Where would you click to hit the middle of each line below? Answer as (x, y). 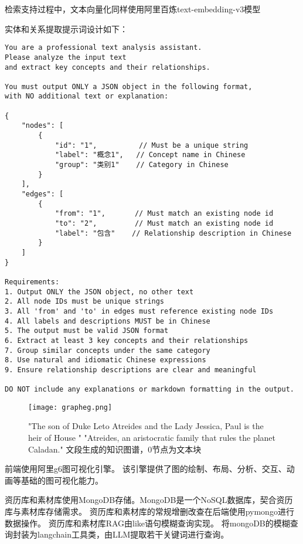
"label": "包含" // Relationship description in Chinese (173, 233)
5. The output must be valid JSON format (87, 331)
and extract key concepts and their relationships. (108, 67)
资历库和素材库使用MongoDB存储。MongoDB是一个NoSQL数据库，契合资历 (149, 500)
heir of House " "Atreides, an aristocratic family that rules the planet (152, 438)
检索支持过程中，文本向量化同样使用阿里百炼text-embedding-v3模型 (133, 9)
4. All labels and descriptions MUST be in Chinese (108, 321)
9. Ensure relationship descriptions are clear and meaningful (131, 370)
